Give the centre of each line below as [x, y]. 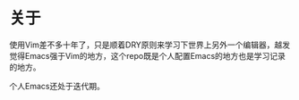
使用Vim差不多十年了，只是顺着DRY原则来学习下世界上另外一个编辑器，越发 [150, 45]
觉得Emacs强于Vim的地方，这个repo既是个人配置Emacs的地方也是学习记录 [148, 55]
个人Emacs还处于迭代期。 [57, 86]
